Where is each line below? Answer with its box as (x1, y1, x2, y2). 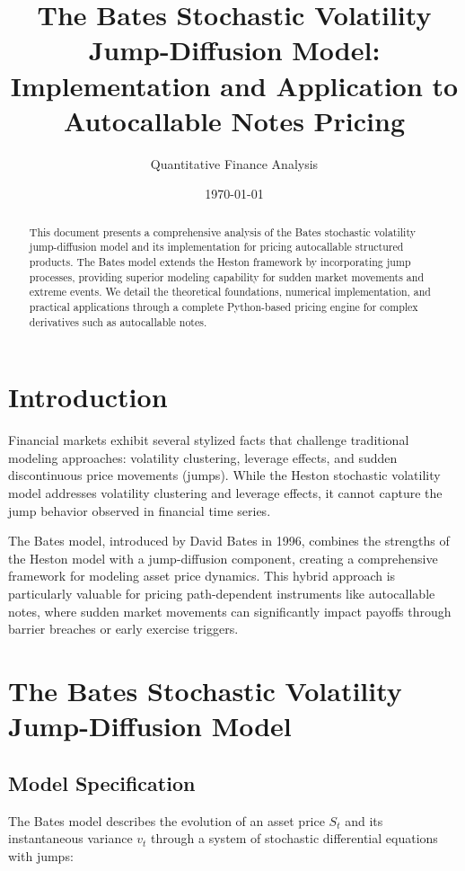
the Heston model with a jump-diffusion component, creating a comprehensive (8, 548, 438, 567)
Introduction (8, 378, 168, 415)
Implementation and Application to (10, 67, 459, 103)
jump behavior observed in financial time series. (8, 501, 271, 520)
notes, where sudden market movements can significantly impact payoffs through (8, 601, 452, 620)
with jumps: (8, 846, 74, 865)
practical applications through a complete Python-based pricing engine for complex (29, 298, 418, 314)
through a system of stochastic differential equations (151, 829, 438, 848)
